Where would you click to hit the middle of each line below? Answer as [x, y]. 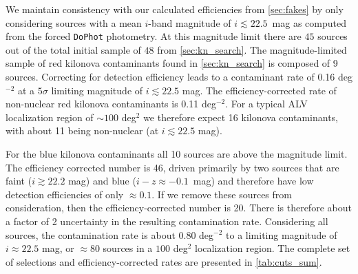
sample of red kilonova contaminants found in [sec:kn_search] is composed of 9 [172, 63]
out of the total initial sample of [73, 49]
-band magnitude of [190, 22]
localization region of [50, 117]
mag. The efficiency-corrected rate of [259, 90]
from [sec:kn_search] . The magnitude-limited [252, 49]
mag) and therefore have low [253, 181]
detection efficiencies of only [65, 194]
